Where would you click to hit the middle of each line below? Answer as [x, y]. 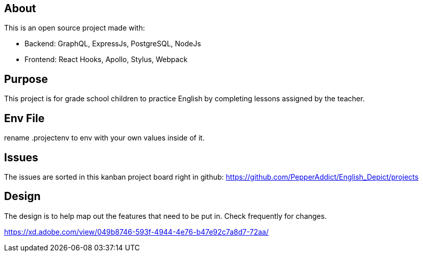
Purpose [26, 79]
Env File [24, 118]
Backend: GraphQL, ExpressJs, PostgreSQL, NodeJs [113, 44]
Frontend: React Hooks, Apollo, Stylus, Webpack [106, 60]
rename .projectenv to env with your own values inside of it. [104, 138]
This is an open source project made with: [74, 28]
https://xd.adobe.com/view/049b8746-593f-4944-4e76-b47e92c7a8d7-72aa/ [136, 232]
